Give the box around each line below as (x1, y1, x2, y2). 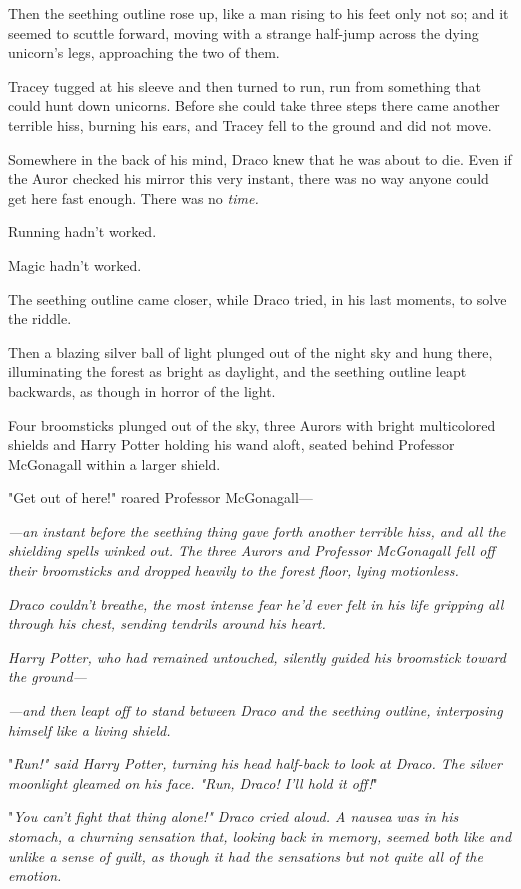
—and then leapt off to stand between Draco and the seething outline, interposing (8, 700, 503, 721)
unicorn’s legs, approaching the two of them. (8, 42, 280, 63)
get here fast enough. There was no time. (8, 187, 259, 208)
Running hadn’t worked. (8, 221, 157, 242)
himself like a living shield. (8, 719, 171, 740)
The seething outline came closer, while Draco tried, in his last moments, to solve (8, 288, 507, 309)
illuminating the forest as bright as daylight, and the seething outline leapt (8, 361, 467, 382)
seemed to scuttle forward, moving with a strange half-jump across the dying (8, 22, 479, 43)
